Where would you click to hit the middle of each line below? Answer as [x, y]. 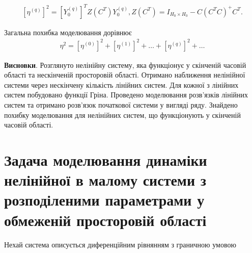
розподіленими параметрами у [104, 200]
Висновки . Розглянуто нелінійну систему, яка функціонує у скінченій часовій [125, 65]
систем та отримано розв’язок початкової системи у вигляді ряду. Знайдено [121, 105]
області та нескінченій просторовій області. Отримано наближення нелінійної [125, 75]
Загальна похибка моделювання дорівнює [68, 32]
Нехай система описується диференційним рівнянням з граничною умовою [120, 244]
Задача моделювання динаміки [106, 160]
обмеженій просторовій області [105, 220]
